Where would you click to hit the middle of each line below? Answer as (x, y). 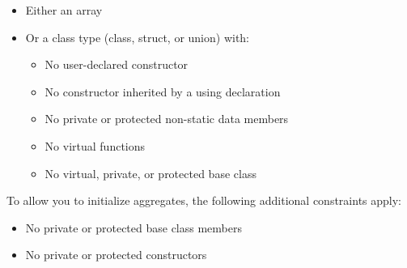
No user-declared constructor (117, 64)
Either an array (64, 10)
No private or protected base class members (134, 227)
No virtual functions (95, 145)
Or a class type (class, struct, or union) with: (138, 37)
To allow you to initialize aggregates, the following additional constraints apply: (204, 200)
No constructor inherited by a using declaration (163, 91)
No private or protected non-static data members (167, 119)
